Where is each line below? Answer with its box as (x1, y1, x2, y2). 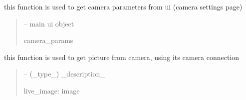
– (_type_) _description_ (23, 68, 105, 79)
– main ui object (23, 18, 74, 28)
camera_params (23, 35, 73, 45)
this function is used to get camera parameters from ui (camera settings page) (4, 1, 243, 11)
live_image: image (23, 85, 80, 95)
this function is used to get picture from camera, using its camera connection (4, 51, 240, 62)
